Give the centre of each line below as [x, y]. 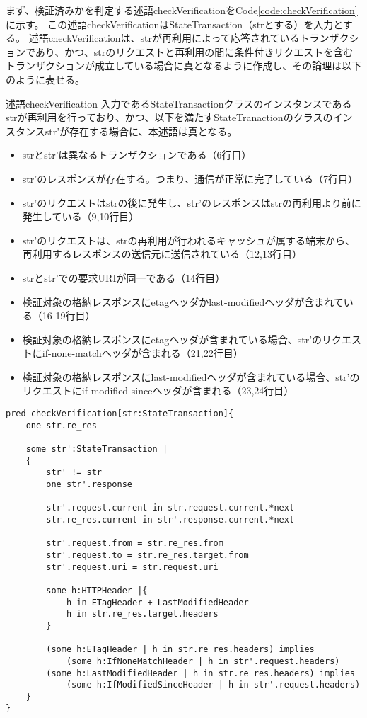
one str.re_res [61, 425]
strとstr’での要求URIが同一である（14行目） [124, 277]
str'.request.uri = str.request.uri [132, 567]
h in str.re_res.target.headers [142, 614]
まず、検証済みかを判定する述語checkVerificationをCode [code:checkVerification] [182, 10]
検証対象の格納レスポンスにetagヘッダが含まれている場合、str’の [172, 339]
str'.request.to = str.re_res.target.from [147, 555]
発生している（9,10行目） [81, 216]
